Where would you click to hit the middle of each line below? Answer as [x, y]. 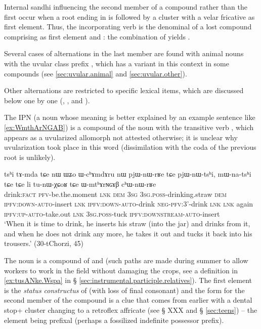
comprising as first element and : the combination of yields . [97, 36]
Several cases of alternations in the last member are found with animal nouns [124, 53]
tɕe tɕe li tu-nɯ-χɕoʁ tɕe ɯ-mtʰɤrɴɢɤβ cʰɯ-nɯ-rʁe [80, 183]
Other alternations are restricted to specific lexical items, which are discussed [124, 90]
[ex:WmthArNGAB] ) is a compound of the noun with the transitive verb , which [129, 127]
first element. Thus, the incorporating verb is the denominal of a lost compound [128, 27]
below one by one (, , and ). [47, 100]
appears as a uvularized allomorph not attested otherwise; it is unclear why [121, 137]
